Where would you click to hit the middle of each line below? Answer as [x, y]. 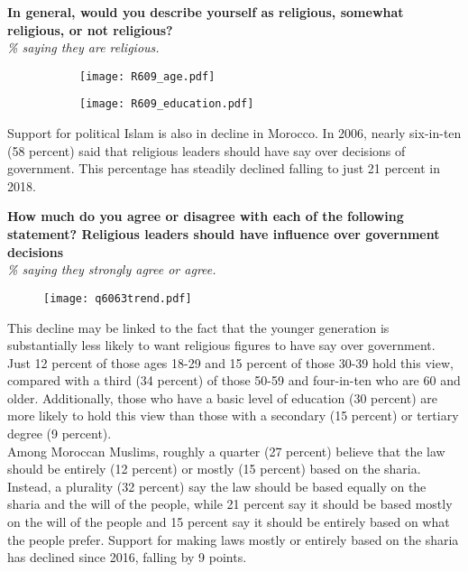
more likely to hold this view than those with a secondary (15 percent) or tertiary [233, 415]
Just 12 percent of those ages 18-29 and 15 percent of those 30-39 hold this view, [230, 362]
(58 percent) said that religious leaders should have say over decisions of [206, 150]
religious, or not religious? [90, 29]
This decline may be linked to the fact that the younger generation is [198, 327]
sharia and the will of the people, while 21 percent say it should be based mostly [230, 504]
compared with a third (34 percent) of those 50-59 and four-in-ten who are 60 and [234, 380]
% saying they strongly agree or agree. [112, 269]
